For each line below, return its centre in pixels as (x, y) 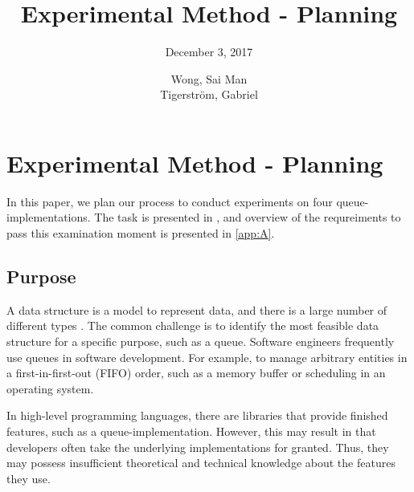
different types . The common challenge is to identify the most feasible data (193, 325)
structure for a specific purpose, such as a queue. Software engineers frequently (201, 342)
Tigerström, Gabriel (209, 94)
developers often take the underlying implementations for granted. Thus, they (198, 447)
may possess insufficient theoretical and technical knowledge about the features (201, 463)
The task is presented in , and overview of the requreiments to (248, 217)
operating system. (50, 388)
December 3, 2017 (209, 52)
